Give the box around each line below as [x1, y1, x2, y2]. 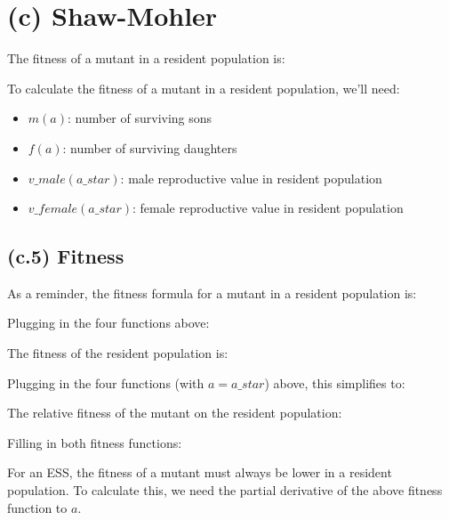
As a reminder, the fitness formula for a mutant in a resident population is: [7, 283, 417, 302]
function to [7, 498, 68, 516]
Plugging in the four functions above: [7, 313, 210, 332]
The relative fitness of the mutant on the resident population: [7, 403, 342, 422]
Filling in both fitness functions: [7, 433, 182, 451]
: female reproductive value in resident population [132, 199, 404, 217]
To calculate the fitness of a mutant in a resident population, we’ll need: [7, 78, 400, 97]
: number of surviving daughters [62, 138, 237, 157]
